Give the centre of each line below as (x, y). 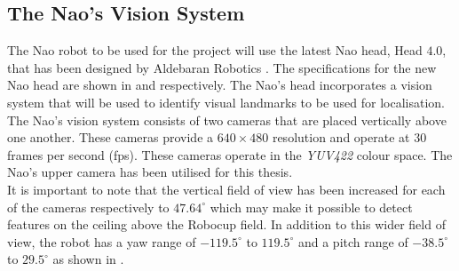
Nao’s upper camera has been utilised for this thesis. (150, 172)
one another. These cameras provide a (111, 137)
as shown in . (88, 259)
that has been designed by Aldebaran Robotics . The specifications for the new (222, 67)
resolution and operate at (341, 137)
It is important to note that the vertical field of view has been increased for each (226, 189)
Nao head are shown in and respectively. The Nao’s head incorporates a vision (220, 85)
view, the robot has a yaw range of (102, 241)
